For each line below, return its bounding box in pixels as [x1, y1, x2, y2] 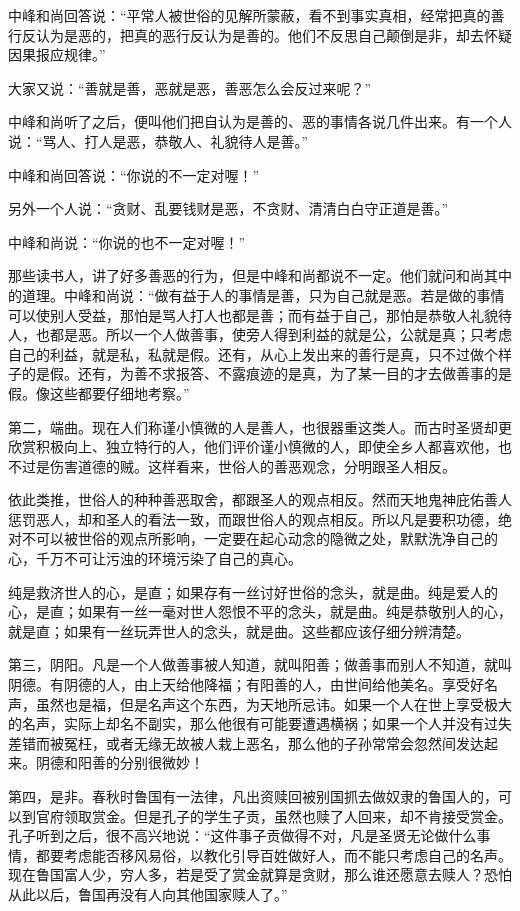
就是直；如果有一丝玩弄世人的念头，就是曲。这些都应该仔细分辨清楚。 [8, 620, 470, 641]
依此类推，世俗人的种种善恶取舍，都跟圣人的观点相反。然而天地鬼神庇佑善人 [8, 489, 512, 510]
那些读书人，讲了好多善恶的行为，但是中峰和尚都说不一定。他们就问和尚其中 [8, 265, 512, 286]
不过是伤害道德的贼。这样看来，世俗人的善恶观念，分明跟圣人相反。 [8, 455, 456, 476]
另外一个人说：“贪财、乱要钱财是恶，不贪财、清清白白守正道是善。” [8, 198, 449, 219]
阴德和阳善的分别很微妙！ [35, 752, 204, 773]
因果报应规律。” [8, 44, 106, 65]
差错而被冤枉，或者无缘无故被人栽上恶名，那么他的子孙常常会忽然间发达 [8, 732, 484, 753]
